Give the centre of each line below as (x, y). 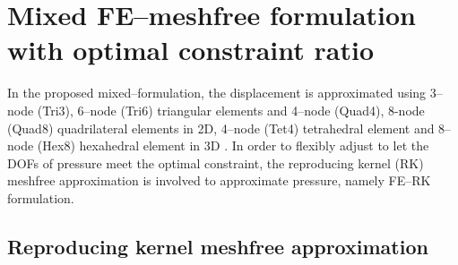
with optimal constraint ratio (190, 50)
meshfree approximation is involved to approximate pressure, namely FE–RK (219, 180)
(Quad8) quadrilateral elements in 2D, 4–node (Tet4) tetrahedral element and (221, 128)
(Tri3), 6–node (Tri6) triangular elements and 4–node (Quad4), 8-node (231, 110)
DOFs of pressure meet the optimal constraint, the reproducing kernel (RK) (216, 162)
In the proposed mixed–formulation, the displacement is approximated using (217, 93)
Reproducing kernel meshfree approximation (218, 246)
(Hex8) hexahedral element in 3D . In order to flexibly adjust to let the (233, 145)
